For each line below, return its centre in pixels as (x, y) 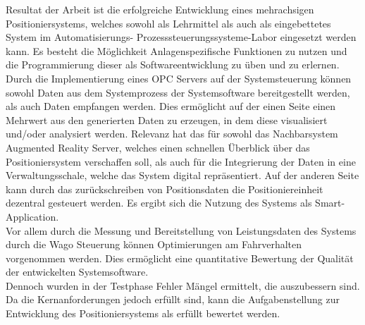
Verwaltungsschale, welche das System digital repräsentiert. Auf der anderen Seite (182, 175)
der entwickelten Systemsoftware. (77, 272)
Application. (32, 216)
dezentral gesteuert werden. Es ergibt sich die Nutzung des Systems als (159, 203)
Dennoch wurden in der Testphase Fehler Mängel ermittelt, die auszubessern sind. (183, 285)
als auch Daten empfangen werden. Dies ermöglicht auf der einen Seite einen (171, 106)
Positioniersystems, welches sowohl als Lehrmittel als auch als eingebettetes (168, 23)
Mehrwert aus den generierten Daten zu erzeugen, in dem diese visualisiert (167, 119)
